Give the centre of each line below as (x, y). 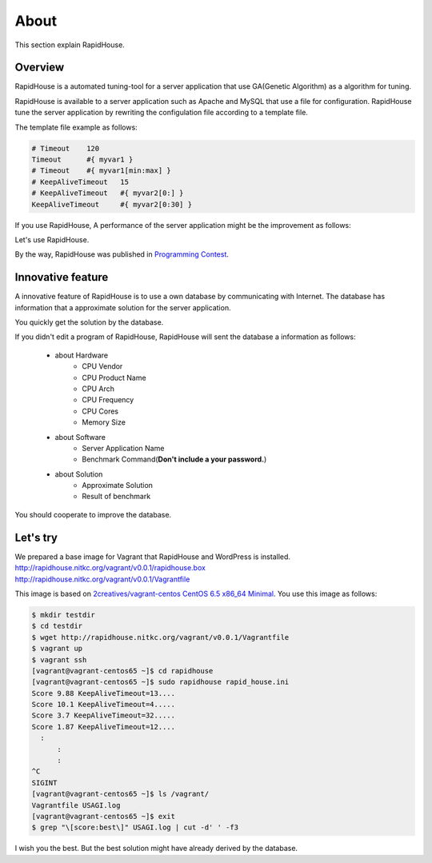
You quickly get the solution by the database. (89, 322)
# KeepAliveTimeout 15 (80, 182)
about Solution (79, 474)
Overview (40, 68)
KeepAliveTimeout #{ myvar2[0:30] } (112, 204)
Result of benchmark (116, 497)
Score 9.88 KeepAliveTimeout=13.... (104, 693)
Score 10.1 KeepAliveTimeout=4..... (104, 705)
